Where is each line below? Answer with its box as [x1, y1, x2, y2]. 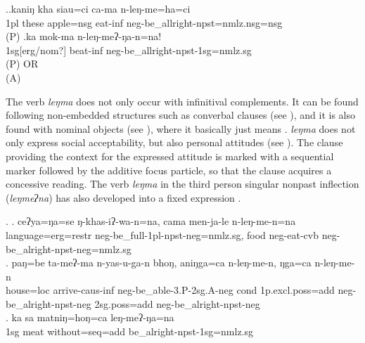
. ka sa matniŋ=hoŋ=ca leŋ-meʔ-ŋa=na [6, 310, 174, 325]
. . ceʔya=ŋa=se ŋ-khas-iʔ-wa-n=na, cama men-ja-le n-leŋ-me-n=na [6, 214, 296, 228]
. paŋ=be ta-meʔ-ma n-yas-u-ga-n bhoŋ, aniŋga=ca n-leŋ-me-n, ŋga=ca [6, 255, 312, 270]
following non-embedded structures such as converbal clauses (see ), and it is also [6, 108, 355, 122]
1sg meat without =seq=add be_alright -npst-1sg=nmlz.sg [6, 324, 254, 339]
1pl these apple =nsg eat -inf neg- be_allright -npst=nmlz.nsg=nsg [6, 15, 283, 30]
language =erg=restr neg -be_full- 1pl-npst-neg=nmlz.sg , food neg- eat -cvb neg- [6, 227, 340, 242]
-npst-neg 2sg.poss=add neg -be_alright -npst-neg [51, 296, 260, 311]
